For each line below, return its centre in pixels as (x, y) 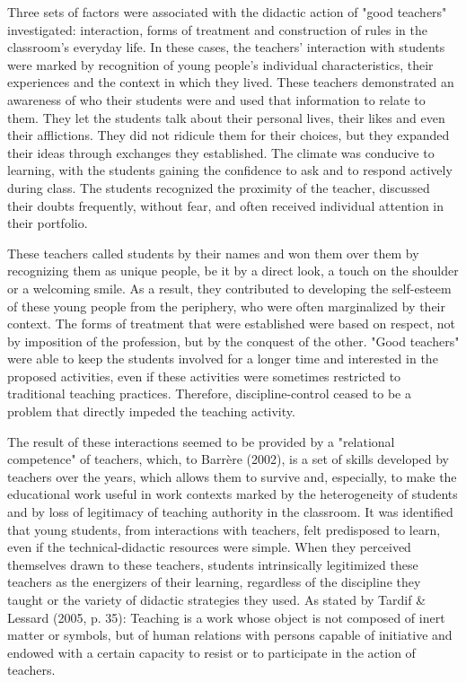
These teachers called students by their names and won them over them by (213, 253)
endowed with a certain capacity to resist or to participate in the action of (211, 652)
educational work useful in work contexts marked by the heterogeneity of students (233, 494)
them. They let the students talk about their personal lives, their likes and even (226, 117)
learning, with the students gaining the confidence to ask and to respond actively (230, 170)
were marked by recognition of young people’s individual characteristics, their (220, 64)
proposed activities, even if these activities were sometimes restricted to (204, 376)
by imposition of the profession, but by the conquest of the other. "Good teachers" (233, 341)
